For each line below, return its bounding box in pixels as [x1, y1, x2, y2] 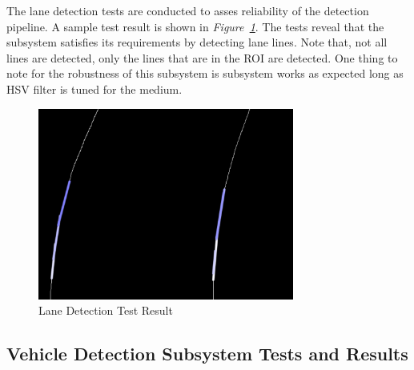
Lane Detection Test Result [38, 302, 173, 319]
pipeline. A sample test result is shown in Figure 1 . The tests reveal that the [6, 18, 384, 34]
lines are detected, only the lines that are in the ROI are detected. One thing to [6, 49, 398, 66]
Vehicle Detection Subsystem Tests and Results [6, 341, 408, 366]
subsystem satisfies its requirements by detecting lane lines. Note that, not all [6, 34, 388, 50]
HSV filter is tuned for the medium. [6, 80, 183, 97]
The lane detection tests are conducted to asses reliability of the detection [6, 2, 369, 18]
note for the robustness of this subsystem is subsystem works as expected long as [6, 65, 404, 82]
